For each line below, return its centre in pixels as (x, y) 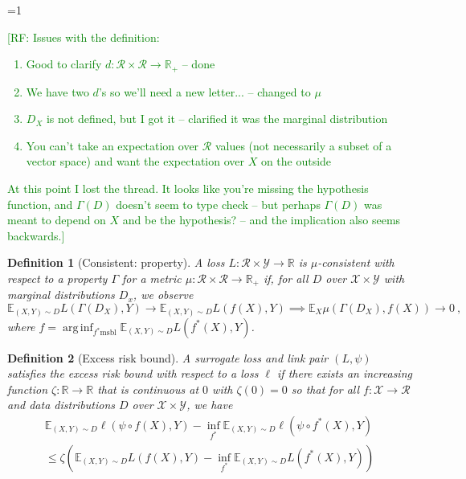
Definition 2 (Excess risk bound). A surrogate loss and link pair (168, 357)
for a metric (152, 278)
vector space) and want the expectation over (135, 161)
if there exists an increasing (345, 373)
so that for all (325, 389)
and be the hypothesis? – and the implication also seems (262, 220)
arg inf (78, 328)
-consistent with (356, 262)
